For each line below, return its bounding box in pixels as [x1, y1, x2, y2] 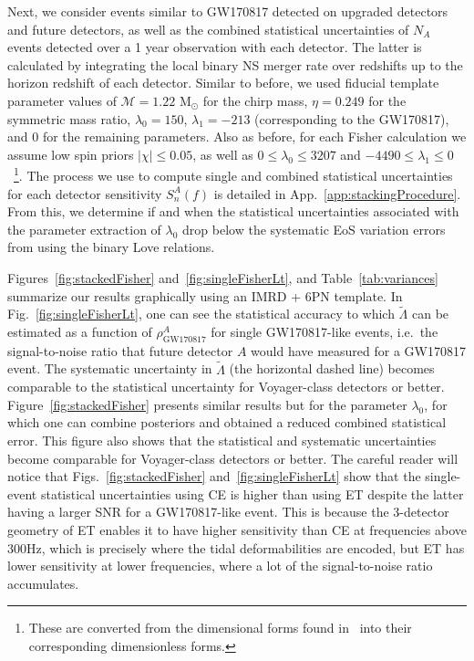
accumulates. [7, 573, 79, 593]
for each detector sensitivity [7, 184, 162, 203]
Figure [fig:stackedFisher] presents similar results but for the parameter [7, 394, 407, 414]
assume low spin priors [7, 144, 134, 163]
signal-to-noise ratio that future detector [7, 341, 233, 360]
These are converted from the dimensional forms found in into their [28, 618, 412, 637]
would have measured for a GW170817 [251, 341, 466, 360]
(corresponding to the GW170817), [254, 109, 449, 128]
